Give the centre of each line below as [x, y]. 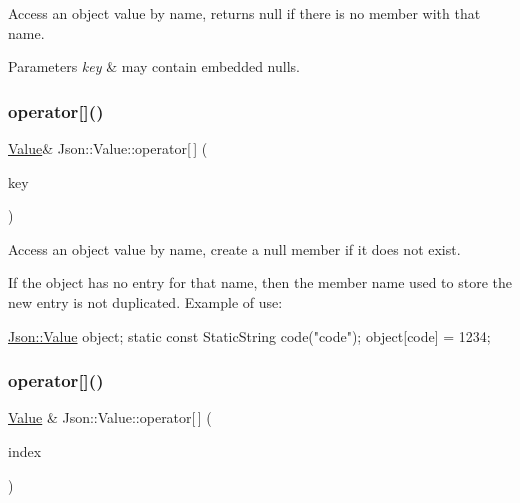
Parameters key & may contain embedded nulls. [154, 66]
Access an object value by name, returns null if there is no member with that [244, 13]
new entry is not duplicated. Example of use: [145, 301]
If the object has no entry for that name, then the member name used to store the [260, 282]
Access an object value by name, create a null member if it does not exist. [234, 248]
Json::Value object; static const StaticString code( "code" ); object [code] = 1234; [249, 335]
